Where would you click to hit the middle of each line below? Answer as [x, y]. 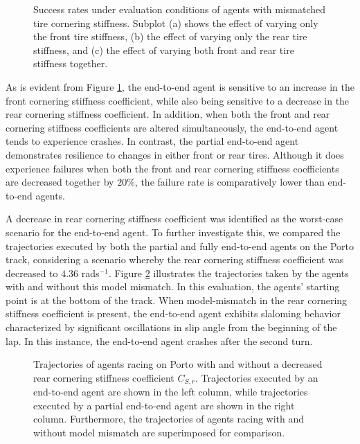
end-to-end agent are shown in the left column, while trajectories [171, 392]
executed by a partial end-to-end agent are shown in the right [164, 405]
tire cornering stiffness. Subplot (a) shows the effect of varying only [176, 23]
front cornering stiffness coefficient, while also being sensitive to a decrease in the [178, 100]
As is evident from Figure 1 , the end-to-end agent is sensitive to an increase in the [180, 86]
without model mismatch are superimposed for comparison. [159, 433]
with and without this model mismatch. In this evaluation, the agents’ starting [173, 286]
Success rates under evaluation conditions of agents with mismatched [180, 9]
